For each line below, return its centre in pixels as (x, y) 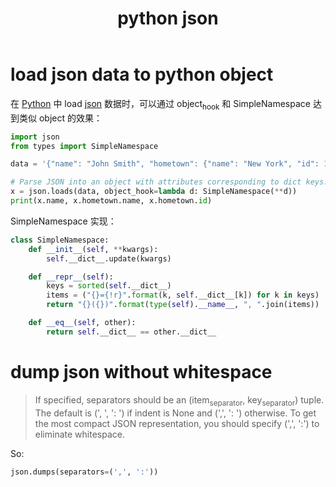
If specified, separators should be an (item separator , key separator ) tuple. (179, 400)
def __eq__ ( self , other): (82, 323)
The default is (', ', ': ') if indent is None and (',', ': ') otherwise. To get (175, 413)
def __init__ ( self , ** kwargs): (93, 249)
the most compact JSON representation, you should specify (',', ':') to (177, 423)
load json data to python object (142, 74)
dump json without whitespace (141, 372)
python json (168, 18)
